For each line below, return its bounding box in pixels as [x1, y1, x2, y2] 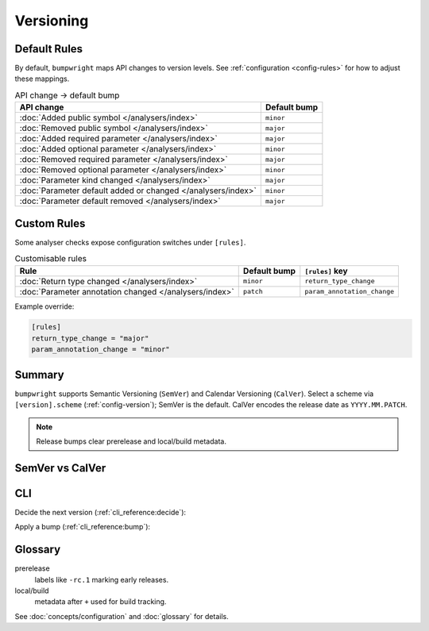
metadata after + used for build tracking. [34, 597, 167, 606]
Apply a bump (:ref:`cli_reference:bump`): [14, 522, 151, 532]
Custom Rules [14, 217, 86, 230]
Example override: [14, 302, 75, 311]
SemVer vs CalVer [14, 461, 106, 475]
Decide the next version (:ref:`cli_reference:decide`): [14, 507, 187, 517]
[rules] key [304, 265, 349, 276]
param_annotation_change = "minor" [31, 345, 170, 354]
